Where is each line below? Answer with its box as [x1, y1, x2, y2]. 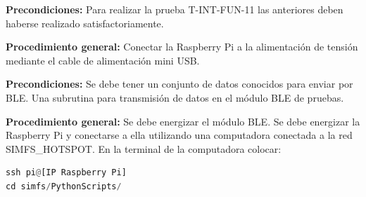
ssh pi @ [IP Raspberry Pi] [6, 168, 127, 178]
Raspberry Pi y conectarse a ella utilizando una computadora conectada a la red [6, 128, 353, 142]
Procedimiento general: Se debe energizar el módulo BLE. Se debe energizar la [6, 114, 360, 128]
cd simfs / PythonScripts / [6, 181, 122, 191]
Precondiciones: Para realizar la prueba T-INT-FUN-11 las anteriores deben [6, 2, 343, 16]
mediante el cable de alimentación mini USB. [6, 53, 200, 67]
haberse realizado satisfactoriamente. [6, 15, 164, 30]
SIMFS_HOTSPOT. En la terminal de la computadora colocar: [6, 141, 282, 156]
